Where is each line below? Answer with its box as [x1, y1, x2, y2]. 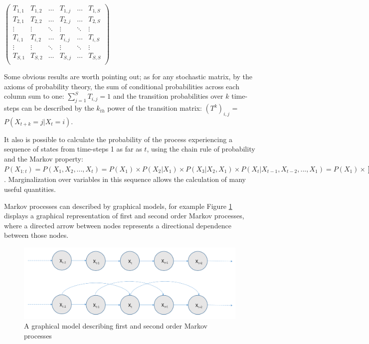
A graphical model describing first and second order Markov [24, 321, 207, 331]
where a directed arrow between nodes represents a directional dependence [4, 220, 231, 230]
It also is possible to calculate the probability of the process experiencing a [4, 134, 232, 144]
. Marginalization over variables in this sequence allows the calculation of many [4, 174, 246, 184]
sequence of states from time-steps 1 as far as [4, 144, 142, 154]
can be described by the [21, 103, 94, 113]
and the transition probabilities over [113, 91, 223, 101]
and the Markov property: [4, 154, 83, 164]
